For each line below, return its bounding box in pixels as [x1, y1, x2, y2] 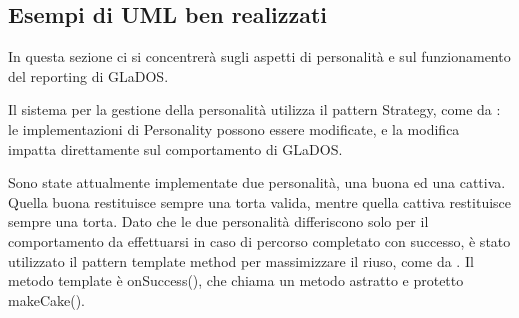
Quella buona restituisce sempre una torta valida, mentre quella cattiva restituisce [8, 191, 512, 212]
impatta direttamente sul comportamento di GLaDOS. [8, 138, 343, 159]
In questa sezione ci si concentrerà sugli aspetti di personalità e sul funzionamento [8, 46, 511, 67]
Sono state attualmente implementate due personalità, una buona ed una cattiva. [8, 172, 506, 193]
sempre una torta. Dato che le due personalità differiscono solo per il [8, 211, 429, 232]
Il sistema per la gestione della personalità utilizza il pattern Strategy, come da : [8, 99, 501, 120]
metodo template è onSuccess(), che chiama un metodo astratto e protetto [8, 270, 464, 291]
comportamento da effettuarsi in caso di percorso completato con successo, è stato [8, 230, 511, 251]
